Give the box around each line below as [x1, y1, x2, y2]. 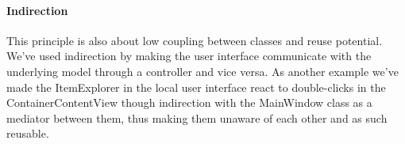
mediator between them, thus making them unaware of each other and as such [6, 109, 388, 126]
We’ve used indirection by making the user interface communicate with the [6, 47, 372, 64]
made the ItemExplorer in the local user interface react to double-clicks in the [6, 78, 386, 95]
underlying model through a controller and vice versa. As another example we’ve [6, 63, 399, 79]
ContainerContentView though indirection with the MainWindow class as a [6, 94, 372, 111]
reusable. [6, 125, 49, 142]
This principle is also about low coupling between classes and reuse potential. [6, 32, 383, 48]
